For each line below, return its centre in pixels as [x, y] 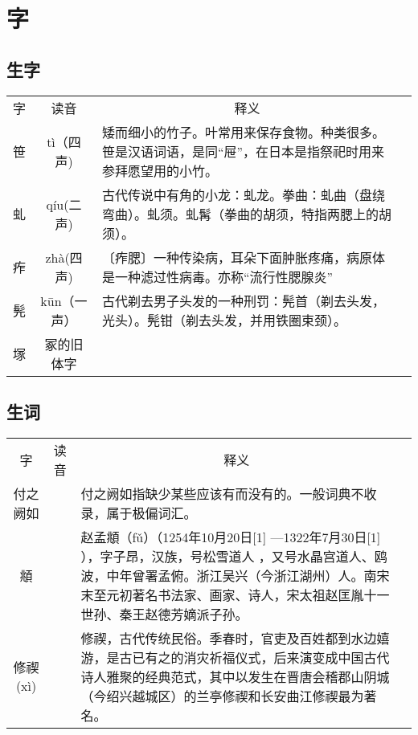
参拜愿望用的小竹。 [160, 170]
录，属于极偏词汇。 [139, 512]
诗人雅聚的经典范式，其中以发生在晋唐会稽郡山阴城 [235, 676]
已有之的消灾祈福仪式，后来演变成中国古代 [261, 657]
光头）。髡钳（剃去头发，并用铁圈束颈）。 [224, 320]
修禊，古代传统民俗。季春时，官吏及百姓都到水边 [229, 638]
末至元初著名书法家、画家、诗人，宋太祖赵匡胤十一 [235, 594]
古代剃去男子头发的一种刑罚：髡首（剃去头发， [243, 300]
